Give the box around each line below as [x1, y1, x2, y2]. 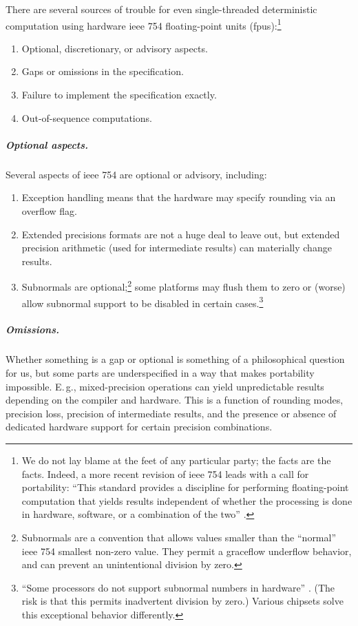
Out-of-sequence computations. [21, 110, 152, 125]
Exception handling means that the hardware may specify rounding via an [21, 190, 336, 205]
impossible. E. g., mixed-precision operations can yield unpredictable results [6, 379, 324, 393]
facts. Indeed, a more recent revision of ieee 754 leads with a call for [21, 466, 309, 481]
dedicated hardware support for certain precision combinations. [6, 419, 273, 434]
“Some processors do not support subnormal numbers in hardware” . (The [21, 580, 335, 594]
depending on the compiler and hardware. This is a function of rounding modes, [6, 393, 344, 407]
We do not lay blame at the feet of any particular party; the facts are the [21, 452, 331, 467]
